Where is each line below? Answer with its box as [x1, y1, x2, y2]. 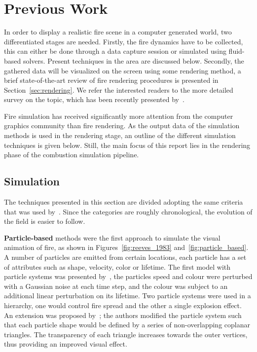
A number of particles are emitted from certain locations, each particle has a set [4, 252, 247, 262]
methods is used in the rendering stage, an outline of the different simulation [4, 130, 236, 141]
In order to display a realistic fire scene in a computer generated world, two [4, 27, 232, 37]
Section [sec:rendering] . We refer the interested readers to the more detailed [4, 84, 233, 95]
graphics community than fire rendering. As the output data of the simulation [4, 120, 240, 131]
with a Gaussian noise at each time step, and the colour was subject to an [4, 281, 228, 291]
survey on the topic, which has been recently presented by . [4, 94, 184, 105]
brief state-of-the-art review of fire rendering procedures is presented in [4, 75, 219, 85]
